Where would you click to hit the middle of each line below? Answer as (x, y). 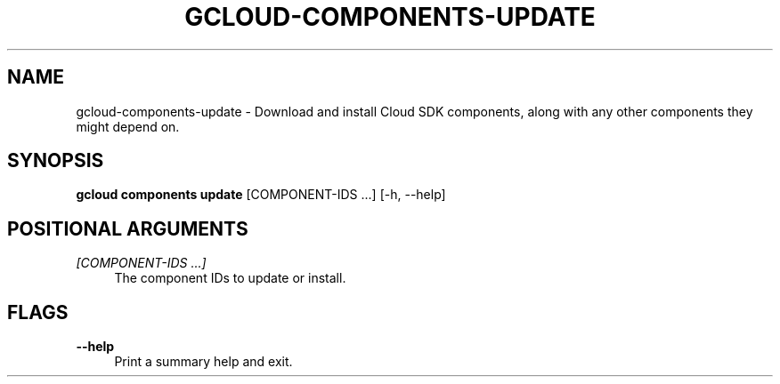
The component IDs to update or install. (230, 278)
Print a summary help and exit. (203, 362)
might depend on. (128, 126)
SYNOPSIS (56, 161)
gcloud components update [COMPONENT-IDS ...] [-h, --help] (261, 195)
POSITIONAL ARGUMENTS (128, 228)
